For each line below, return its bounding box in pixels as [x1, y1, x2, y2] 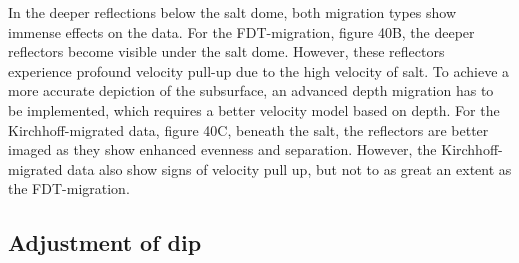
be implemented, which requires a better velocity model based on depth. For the [8, 99, 500, 120]
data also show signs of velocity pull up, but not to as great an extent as [67, 158, 512, 179]
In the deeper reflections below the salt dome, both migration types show [8, 2, 457, 22]
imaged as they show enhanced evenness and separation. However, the [8, 139, 437, 160]
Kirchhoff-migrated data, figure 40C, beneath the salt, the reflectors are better [8, 119, 489, 140]
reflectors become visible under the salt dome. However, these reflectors [8, 41, 445, 62]
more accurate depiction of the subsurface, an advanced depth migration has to [8, 80, 494, 101]
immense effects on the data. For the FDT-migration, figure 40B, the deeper [8, 21, 475, 42]
